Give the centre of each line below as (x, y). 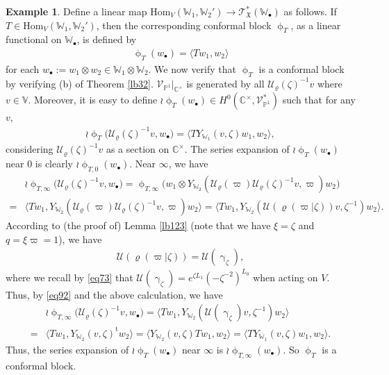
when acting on (285, 277)
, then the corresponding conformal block (184, 25)
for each (23, 68)
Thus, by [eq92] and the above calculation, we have (114, 294)
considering (30, 149)
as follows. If (310, 11)
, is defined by (107, 39)
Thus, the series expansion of (67, 349)
